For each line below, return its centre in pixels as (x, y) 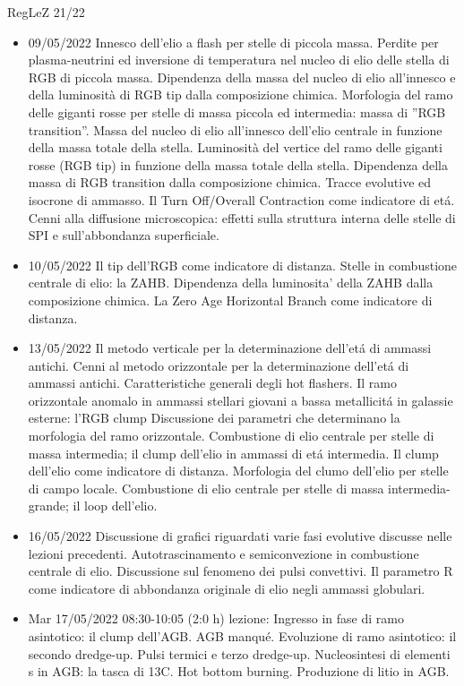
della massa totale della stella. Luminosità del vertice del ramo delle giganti (235, 147)
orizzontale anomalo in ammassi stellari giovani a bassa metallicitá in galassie (241, 400)
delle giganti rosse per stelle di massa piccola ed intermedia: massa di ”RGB (237, 111)
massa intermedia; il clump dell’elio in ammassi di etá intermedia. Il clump (233, 453)
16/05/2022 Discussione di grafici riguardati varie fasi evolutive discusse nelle (240, 536)
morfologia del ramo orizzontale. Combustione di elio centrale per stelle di (231, 436)
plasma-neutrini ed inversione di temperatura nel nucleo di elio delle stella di (239, 60)
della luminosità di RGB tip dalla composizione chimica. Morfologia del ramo (241, 94)
